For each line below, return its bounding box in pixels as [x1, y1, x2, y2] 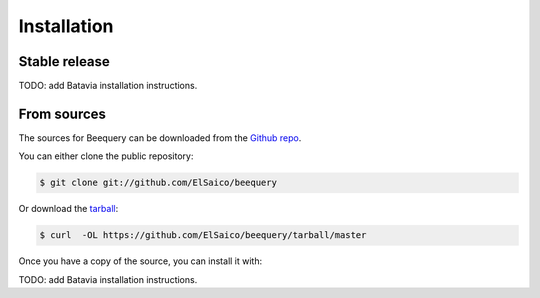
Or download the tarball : [18, 203, 119, 215]
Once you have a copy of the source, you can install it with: [18, 255, 263, 267]
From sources [18, 105, 107, 122]
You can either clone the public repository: [18, 150, 194, 162]
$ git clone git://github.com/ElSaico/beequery [39, 177, 277, 189]
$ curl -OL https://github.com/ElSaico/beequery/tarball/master [39, 230, 367, 241]
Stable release [18, 53, 110, 70]
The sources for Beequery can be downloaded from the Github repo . [18, 131, 302, 144]
